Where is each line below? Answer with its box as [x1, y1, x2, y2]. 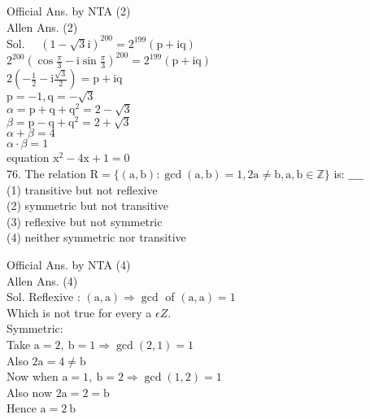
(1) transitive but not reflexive [7, 181, 158, 198]
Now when [7, 368, 59, 385]
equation [7, 149, 50, 166]
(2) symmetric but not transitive [7, 197, 168, 214]
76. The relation [7, 165, 87, 182]
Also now [7, 383, 53, 400]
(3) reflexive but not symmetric [7, 212, 163, 229]
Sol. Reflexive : [7, 288, 81, 305]
